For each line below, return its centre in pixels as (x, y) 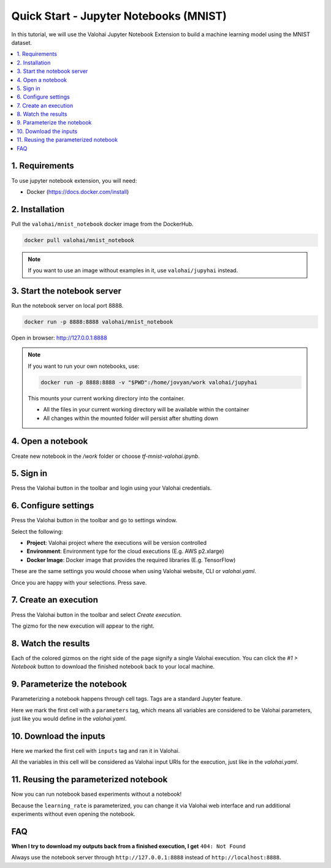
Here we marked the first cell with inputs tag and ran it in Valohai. (96, 750)
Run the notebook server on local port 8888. (67, 306)
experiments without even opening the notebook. (74, 814)
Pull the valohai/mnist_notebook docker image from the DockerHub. (102, 224)
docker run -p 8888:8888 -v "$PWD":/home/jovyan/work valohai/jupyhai (149, 382)
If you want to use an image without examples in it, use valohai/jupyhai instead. (133, 270)
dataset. (22, 42)
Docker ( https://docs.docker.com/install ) (78, 192)
